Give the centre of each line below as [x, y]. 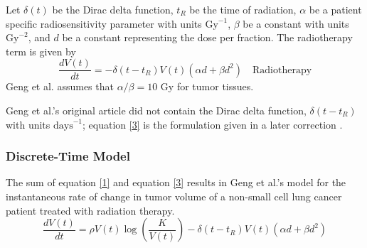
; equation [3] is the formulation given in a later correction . [213, 124]
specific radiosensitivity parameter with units [104, 23]
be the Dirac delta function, [113, 9]
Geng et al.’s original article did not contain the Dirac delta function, [156, 110]
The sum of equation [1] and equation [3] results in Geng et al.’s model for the [176, 182]
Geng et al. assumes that [60, 86]
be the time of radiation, [243, 9]
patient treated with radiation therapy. [90, 210]
